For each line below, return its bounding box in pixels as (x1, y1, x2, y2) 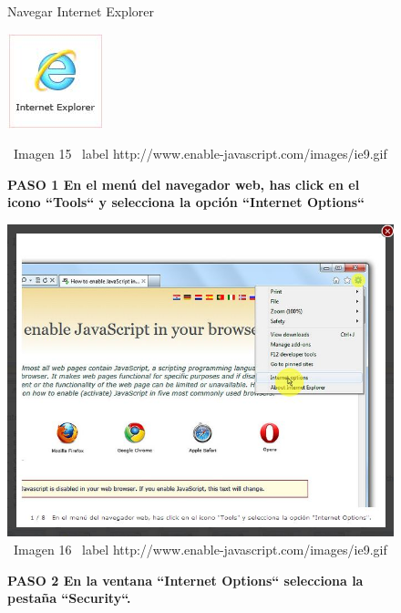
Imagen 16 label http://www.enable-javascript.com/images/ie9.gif (13, 539, 387, 558)
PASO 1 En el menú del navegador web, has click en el (7, 174, 360, 193)
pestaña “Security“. (7, 588, 131, 608)
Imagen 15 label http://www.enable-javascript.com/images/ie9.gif (13, 144, 387, 163)
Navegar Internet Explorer (7, 2, 154, 20)
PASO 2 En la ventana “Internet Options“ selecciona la (7, 570, 364, 589)
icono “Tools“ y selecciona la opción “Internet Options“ (7, 192, 365, 212)
